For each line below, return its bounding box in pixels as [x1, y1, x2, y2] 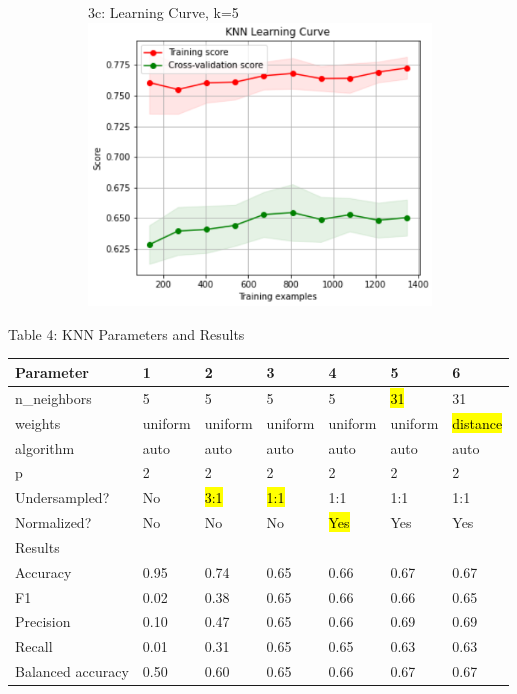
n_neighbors [15, 387, 92, 408]
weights [15, 412, 61, 433]
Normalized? [15, 512, 92, 533]
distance [452, 412, 503, 433]
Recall [15, 636, 53, 657]
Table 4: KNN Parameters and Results [8, 323, 245, 344]
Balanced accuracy [15, 661, 129, 682]
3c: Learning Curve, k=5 [88, 2, 239, 22]
